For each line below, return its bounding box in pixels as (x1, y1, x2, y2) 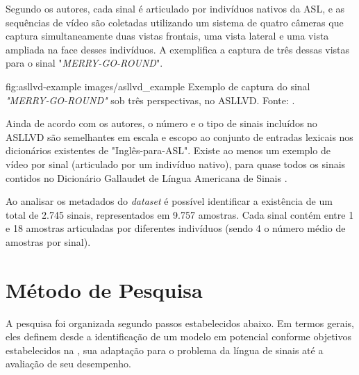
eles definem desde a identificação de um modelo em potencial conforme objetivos (6, 329, 351, 344)
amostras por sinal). (6, 234, 91, 249)
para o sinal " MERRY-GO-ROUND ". (6, 56, 163, 70)
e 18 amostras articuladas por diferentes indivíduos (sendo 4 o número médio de (6, 221, 346, 235)
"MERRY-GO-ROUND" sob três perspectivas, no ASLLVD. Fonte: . (6, 92, 295, 107)
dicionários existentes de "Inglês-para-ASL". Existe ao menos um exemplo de (6, 143, 331, 158)
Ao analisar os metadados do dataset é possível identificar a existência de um (6, 194, 333, 208)
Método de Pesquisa (6, 275, 203, 303)
